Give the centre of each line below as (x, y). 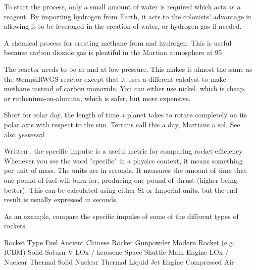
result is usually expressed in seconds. (61, 199)
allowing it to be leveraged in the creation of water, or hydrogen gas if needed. (123, 26)
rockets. (16, 226)
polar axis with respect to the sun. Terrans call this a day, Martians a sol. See (122, 124)
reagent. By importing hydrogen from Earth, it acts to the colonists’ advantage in (128, 16)
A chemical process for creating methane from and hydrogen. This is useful (118, 42)
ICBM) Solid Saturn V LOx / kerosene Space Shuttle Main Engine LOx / (116, 252)
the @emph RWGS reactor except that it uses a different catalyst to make (115, 79)
